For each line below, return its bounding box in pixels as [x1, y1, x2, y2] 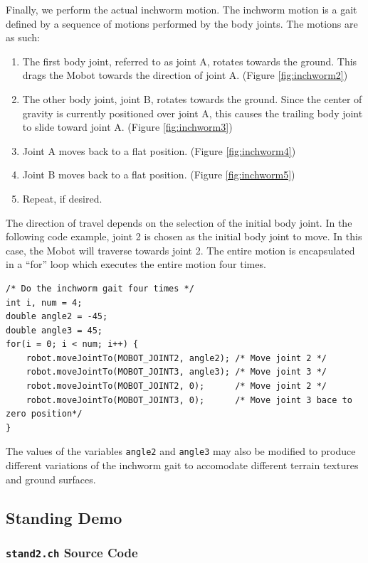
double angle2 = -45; [6, 311, 108, 322]
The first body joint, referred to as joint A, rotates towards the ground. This [22, 53, 357, 68]
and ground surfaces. [6, 471, 96, 486]
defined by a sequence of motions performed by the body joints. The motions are [6, 16, 358, 31]
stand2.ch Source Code [6, 543, 138, 561]
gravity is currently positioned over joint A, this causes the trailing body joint [22, 105, 363, 120]
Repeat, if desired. [22, 191, 102, 205]
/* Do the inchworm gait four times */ [6, 283, 194, 294]
